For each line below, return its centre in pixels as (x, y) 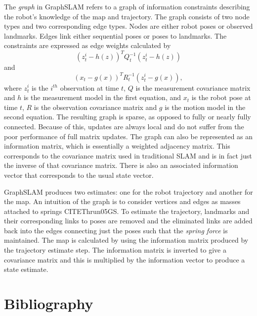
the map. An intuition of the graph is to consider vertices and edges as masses (122, 201)
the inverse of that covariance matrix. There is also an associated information (121, 165)
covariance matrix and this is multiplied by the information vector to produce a (125, 259)
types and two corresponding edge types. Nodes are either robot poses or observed (128, 26)
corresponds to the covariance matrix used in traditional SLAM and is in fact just (128, 155)
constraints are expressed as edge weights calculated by (87, 45)
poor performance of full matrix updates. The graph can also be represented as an (128, 136)
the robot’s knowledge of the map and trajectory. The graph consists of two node (127, 16)
